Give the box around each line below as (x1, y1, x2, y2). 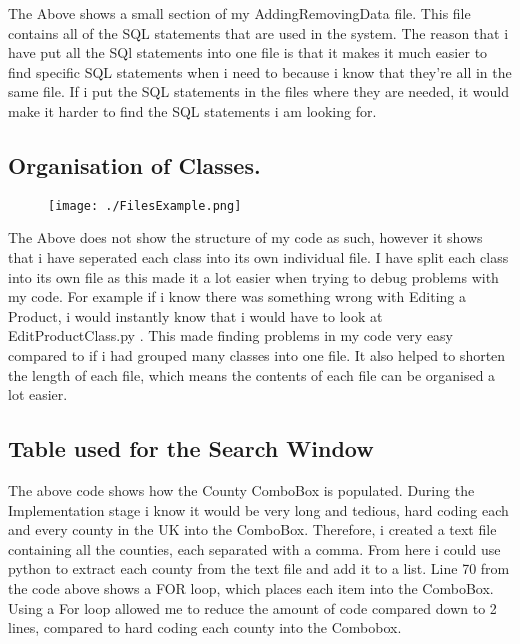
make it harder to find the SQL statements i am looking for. (8, 100, 377, 121)
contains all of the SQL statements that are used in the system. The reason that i (8, 22, 509, 43)
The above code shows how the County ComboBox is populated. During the (8, 479, 475, 500)
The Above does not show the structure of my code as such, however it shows (8, 227, 483, 248)
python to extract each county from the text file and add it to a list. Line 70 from (8, 558, 510, 579)
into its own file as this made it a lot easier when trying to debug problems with (8, 266, 499, 287)
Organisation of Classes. (8, 149, 261, 180)
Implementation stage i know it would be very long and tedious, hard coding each (8, 499, 509, 520)
